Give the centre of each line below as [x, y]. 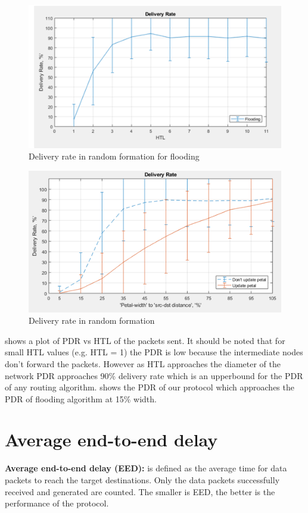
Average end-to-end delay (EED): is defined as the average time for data [146, 468]
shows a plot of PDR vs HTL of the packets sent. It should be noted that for [145, 340]
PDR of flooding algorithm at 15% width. [81, 398]
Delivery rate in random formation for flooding [114, 156]
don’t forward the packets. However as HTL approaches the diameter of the [143, 363]
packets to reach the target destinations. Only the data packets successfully [142, 480]
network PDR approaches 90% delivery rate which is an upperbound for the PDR [154, 375]
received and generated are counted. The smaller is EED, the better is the [140, 491]
